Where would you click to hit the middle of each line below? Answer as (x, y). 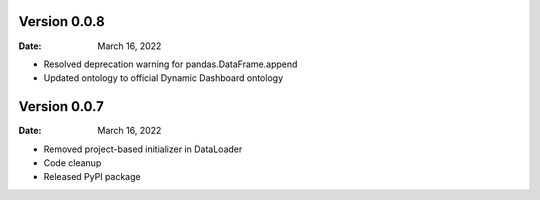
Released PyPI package (92, 177)
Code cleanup (72, 162)
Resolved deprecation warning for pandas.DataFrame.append (170, 64)
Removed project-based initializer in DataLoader (143, 149)
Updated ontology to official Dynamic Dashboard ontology (163, 78)
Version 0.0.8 (61, 21)
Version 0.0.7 (61, 106)
